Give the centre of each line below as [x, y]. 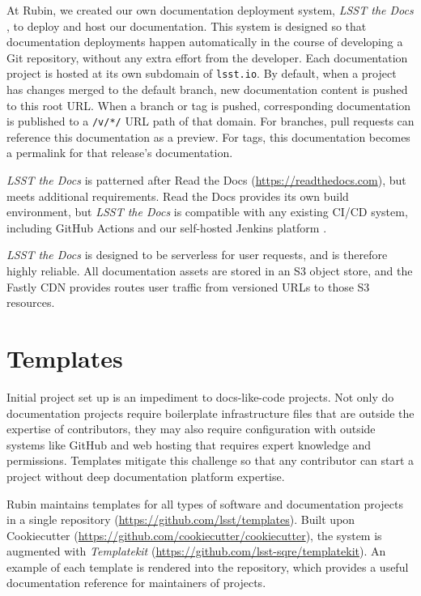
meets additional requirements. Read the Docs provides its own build [178, 196]
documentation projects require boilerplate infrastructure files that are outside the [210, 413]
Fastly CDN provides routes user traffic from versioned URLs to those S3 [188, 286]
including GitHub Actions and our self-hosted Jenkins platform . [167, 227]
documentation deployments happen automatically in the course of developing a [205, 42]
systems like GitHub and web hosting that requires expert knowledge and [189, 444]
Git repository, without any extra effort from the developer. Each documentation [207, 57]
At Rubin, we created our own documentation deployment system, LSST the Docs [210, 10]
